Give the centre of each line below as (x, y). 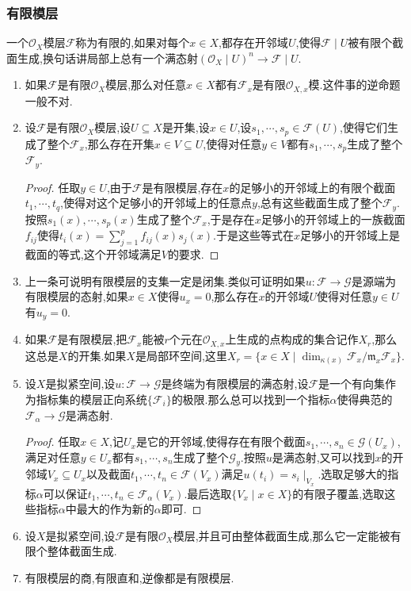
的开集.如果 (97, 355)
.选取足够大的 (353, 474)
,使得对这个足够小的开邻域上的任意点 (156, 203)
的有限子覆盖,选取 (339, 493)
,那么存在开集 (119, 143)
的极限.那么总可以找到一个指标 (251, 399)
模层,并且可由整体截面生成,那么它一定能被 (282, 535)
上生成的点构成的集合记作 (292, 339)
